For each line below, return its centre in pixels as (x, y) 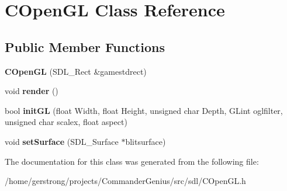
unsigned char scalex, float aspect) (66, 122)
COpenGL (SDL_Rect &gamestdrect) (76, 71)
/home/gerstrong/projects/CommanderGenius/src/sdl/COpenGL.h (125, 181)
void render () (32, 91)
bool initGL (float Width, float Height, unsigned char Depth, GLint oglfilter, (144, 110)
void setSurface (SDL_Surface (62, 141)
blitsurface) (146, 141)
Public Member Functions (85, 46)
